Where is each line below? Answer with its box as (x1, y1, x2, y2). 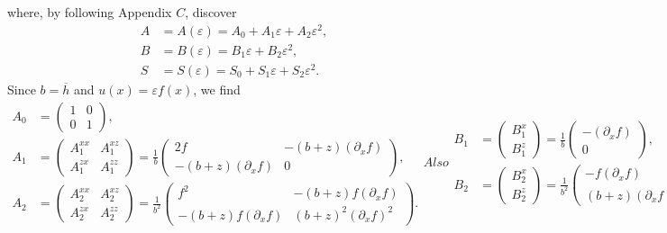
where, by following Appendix (7, 3, 172, 21)
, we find (193, 79, 241, 98)
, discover (185, 3, 237, 21)
